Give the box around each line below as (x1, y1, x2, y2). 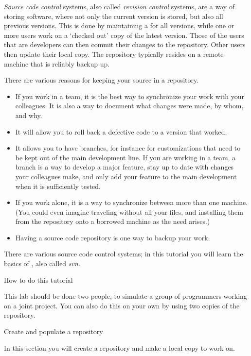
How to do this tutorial (4, 274, 73, 285)
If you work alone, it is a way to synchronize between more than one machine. (15, 197, 248, 207)
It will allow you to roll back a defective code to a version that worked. (15, 126, 227, 136)
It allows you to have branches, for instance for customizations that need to (15, 143, 241, 153)
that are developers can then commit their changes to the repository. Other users (4, 39, 246, 50)
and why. (15, 110, 42, 120)
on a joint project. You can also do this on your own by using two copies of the (4, 300, 240, 310)
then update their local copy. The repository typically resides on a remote (4, 49, 224, 59)
